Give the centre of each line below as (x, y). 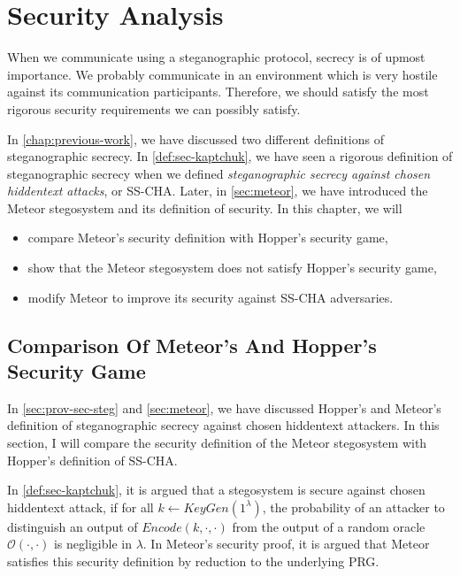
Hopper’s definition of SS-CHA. (92, 460)
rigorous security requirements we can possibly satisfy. (154, 108)
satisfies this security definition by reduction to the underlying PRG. (193, 561)
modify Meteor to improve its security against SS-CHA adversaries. (211, 297)
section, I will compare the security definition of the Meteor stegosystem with (217, 443)
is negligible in (92, 544)
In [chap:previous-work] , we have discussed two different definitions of (195, 138)
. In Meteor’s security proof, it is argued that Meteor (286, 544)
